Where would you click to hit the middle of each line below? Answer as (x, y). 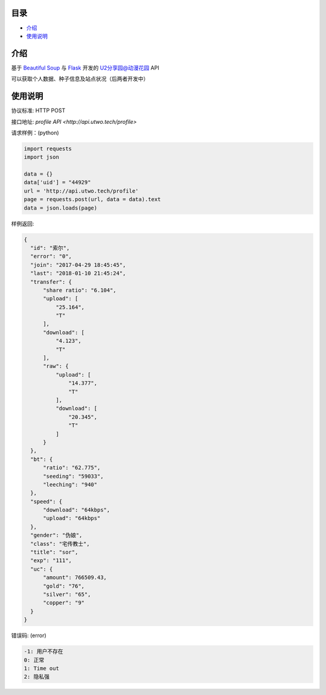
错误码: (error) (29, 636)
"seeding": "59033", (73, 476)
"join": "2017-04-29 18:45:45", (78, 265)
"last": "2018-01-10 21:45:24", (78, 274)
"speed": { (46, 501)
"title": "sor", (54, 552)
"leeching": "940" (70, 484)
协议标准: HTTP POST (38, 110)
